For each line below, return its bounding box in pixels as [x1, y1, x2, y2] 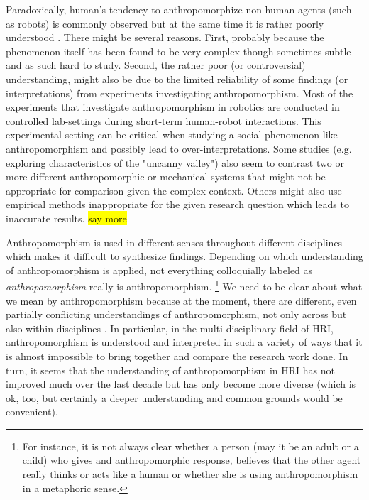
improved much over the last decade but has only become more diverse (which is [6, 376, 356, 391]
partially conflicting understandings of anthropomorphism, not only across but [6, 307, 347, 322]
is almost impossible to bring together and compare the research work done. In [6, 348, 348, 363]
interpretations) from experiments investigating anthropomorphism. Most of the [6, 85, 353, 100]
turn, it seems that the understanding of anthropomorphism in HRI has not [6, 362, 335, 377]
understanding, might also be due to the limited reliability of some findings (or [6, 71, 348, 86]
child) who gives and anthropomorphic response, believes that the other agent [22, 452, 361, 467]
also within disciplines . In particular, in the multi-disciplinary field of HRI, [6, 320, 334, 335]
